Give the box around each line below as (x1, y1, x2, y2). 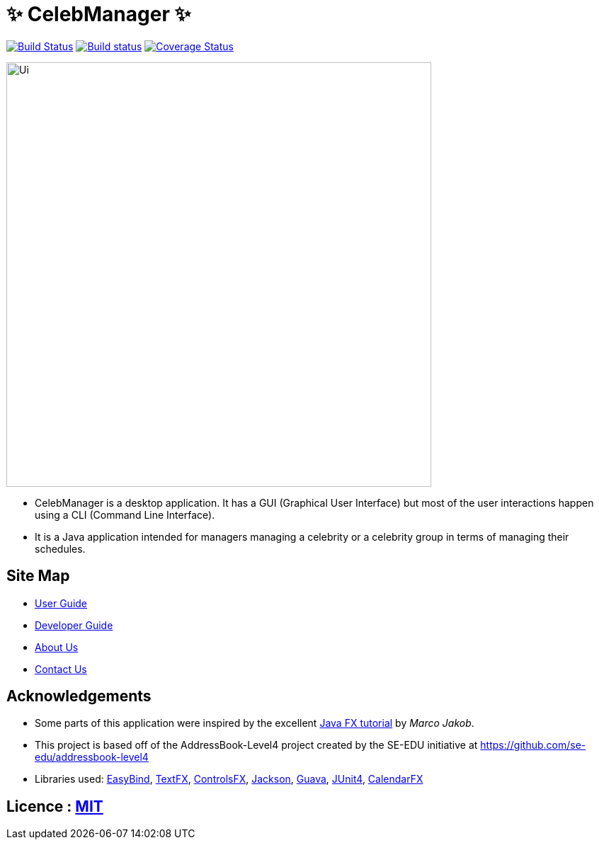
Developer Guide (35, 619, 113, 631)
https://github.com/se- (480, 739, 586, 752)
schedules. (35, 542, 86, 555)
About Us (35, 640, 79, 653)
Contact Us (35, 662, 87, 675)
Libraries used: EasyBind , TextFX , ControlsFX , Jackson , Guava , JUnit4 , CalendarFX (35, 773, 423, 786)
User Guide (35, 597, 88, 609)
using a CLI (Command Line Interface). (35, 508, 215, 521)
